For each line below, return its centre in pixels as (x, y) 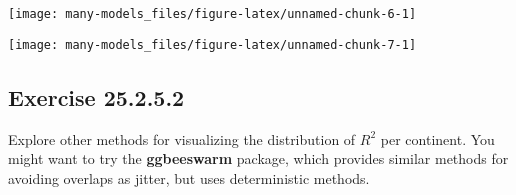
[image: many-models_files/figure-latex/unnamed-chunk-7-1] (212, 44)
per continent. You (437, 138)
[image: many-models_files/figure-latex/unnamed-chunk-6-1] (212, 14)
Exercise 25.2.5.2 (96, 96)
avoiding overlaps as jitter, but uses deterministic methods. (189, 177)
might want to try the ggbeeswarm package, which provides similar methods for (258, 158)
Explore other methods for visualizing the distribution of (182, 138)
